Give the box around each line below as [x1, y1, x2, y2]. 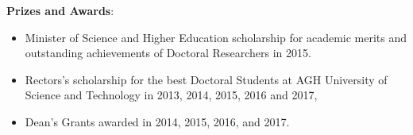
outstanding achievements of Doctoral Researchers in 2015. [25, 44, 311, 61]
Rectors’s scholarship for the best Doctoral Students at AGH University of [25, 71, 388, 87]
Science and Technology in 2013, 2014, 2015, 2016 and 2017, [25, 87, 318, 103]
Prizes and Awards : [6, 2, 114, 18]
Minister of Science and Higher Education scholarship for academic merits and [25, 29, 407, 45]
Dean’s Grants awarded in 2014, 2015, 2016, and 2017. [25, 113, 290, 129]
